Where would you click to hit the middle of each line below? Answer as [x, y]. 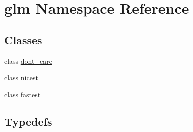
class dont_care [28, 61]
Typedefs [28, 121]
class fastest [22, 94]
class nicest [21, 78]
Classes [23, 40]
